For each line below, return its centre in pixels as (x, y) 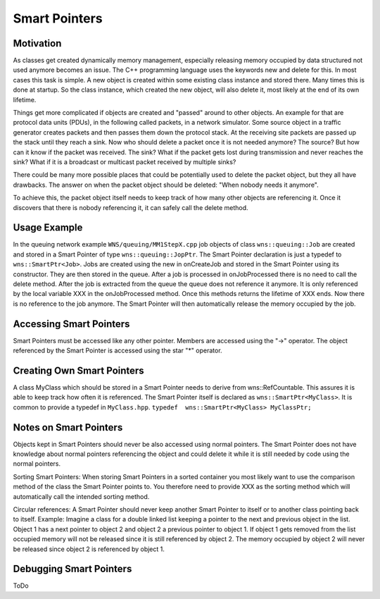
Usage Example (48, 228)
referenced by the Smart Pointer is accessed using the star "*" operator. (118, 351)
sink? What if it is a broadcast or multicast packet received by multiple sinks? (125, 161)
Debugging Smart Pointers (72, 569)
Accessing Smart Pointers (71, 324)
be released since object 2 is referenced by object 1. (89, 549)
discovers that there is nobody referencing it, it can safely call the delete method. (131, 207)
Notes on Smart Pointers (68, 427)
